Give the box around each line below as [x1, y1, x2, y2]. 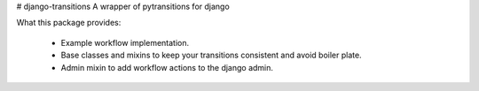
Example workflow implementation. [60, 37, 190, 48]
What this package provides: [16, 18, 122, 28]
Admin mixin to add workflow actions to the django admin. [60, 62, 274, 72]
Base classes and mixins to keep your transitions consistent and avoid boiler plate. [60, 49, 363, 61]
